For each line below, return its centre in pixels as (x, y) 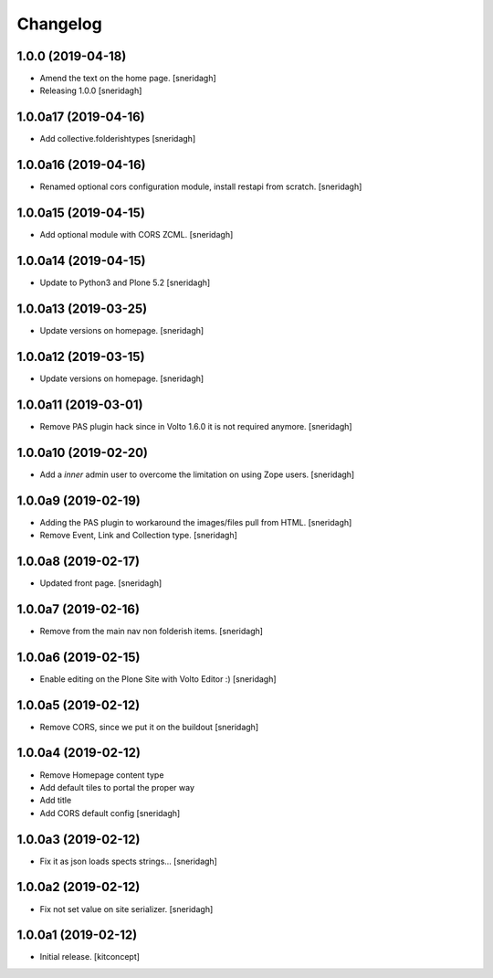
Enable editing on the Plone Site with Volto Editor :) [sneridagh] (158, 679)
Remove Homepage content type (102, 775)
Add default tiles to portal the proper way (117, 787)
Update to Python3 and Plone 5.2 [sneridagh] (125, 282)
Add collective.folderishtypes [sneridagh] (118, 139)
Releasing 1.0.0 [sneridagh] (91, 90)
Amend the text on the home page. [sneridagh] (128, 79)
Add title (56, 801)
